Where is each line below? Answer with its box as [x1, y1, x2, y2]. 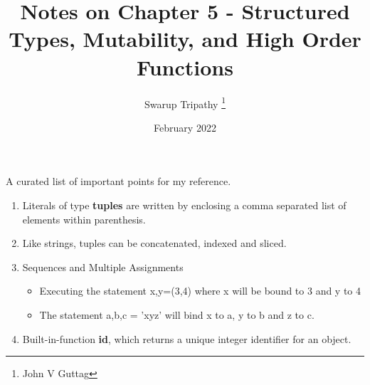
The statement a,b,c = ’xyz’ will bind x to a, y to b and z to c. [39, 307, 314, 322]
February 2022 [154, 120, 216, 135]
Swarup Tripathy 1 [144, 94, 226, 111]
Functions [137, 52, 233, 81]
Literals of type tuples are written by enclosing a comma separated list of [22, 197, 347, 212]
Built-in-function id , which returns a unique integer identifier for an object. [22, 331, 351, 346]
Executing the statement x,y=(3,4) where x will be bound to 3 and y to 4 [39, 283, 361, 298]
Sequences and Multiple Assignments [22, 259, 184, 274]
